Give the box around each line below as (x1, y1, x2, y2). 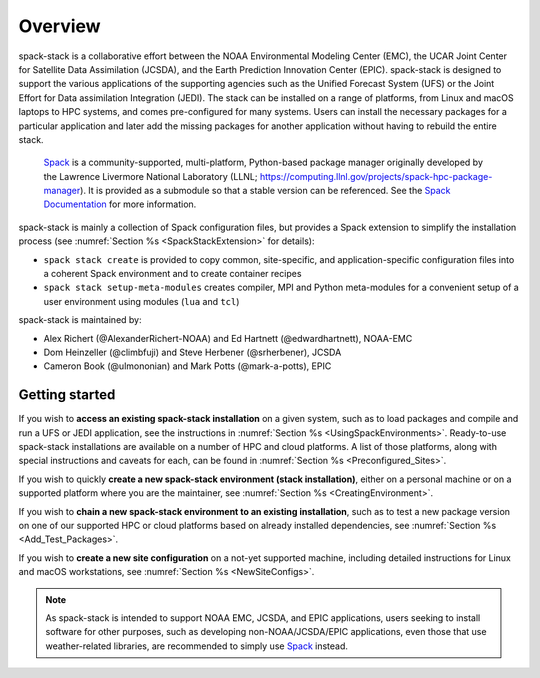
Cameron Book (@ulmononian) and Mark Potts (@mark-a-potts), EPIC (43, 360, 332, 372)
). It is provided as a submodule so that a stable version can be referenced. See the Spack (80, 185, 451, 197)
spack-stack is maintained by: (18, 314, 142, 326)
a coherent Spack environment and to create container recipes (43, 268, 302, 280)
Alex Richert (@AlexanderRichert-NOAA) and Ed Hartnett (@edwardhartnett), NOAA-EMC (43, 332, 413, 344)
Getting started (18, 386, 116, 404)
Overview (18, 15, 101, 37)
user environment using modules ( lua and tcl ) (43, 295, 240, 307)
